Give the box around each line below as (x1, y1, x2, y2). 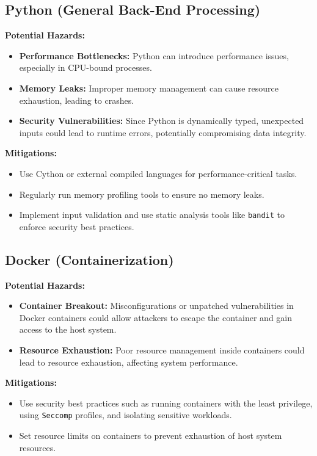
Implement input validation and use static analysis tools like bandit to (19, 208, 285, 221)
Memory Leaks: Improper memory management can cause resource (19, 81, 279, 94)
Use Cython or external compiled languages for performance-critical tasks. (19, 167, 297, 179)
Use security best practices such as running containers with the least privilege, (19, 396, 313, 409)
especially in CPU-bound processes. (19, 61, 152, 74)
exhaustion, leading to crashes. (19, 93, 134, 106)
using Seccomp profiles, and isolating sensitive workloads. (19, 408, 232, 421)
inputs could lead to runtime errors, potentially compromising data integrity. (19, 126, 307, 139)
